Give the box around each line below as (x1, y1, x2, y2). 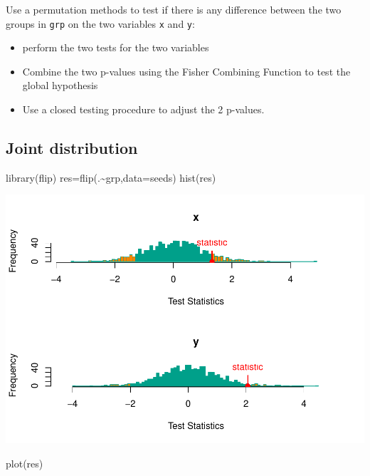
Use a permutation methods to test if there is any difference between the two (6, 2, 342, 16)
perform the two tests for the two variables (22, 40, 209, 55)
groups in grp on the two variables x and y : (6, 16, 195, 31)
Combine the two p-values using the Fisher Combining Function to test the (22, 63, 351, 78)
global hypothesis (22, 78, 98, 93)
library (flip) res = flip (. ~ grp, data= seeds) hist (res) (6, 170, 216, 185)
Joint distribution (6, 137, 138, 159)
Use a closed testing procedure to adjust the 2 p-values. (22, 102, 265, 117)
